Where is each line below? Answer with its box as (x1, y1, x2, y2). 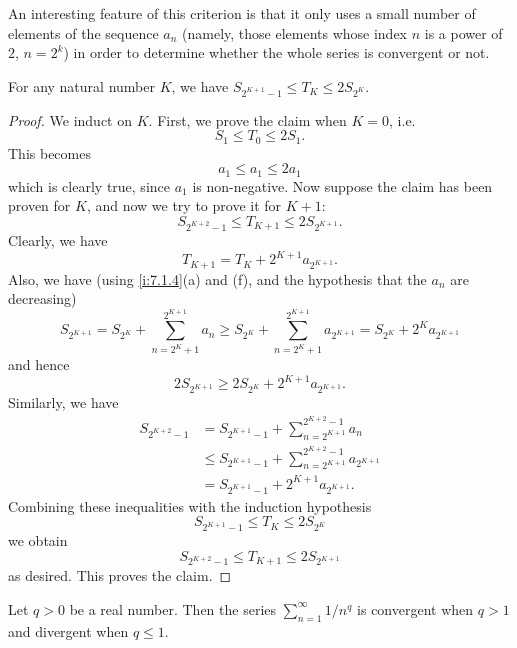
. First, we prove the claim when (148, 109, 347, 130)
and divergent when (8, 620, 129, 641)
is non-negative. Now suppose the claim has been (192, 175, 493, 196)
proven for (8, 195, 71, 216)
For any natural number (8, 75, 155, 96)
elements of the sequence (8, 22, 159, 43)
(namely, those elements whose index (182, 22, 408, 43)
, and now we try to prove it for (86, 195, 282, 216)
